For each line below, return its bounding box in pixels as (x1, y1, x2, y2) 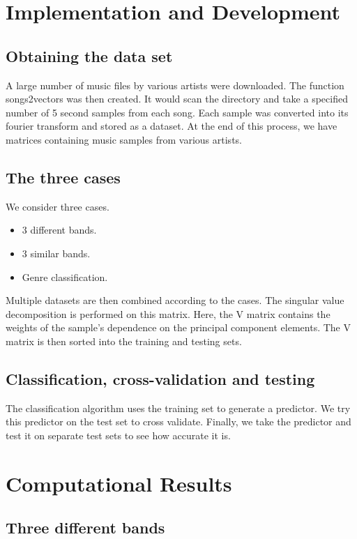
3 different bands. (22, 222, 97, 237)
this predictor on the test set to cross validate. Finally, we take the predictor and (6, 414, 351, 429)
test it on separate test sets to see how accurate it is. (6, 427, 231, 442)
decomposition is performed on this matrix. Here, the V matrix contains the (6, 306, 331, 321)
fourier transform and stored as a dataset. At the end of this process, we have (6, 119, 337, 133)
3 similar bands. (22, 245, 91, 260)
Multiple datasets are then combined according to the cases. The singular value (6, 293, 344, 308)
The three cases (6, 166, 121, 188)
